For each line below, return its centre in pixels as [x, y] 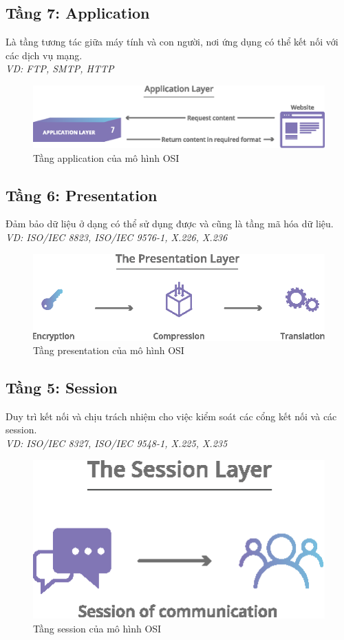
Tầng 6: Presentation [82, 195]
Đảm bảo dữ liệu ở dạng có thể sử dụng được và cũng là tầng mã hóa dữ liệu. [170, 224]
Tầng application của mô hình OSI [106, 157]
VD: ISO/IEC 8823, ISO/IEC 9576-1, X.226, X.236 [117, 237]
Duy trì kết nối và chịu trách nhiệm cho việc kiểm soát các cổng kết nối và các [171, 416]
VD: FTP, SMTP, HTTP [60, 69]
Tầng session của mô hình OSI [97, 628]
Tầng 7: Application [78, 13]
